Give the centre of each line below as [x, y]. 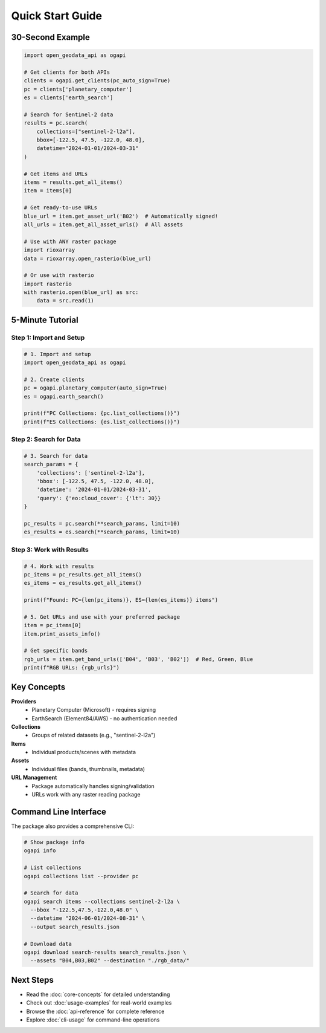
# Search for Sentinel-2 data [69, 114]
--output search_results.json [75, 927]
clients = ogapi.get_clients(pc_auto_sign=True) [97, 81]
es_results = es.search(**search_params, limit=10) [102, 532]
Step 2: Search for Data [46, 440]
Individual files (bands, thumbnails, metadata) [88, 769]
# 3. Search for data [56, 456]
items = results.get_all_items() [73, 182]
